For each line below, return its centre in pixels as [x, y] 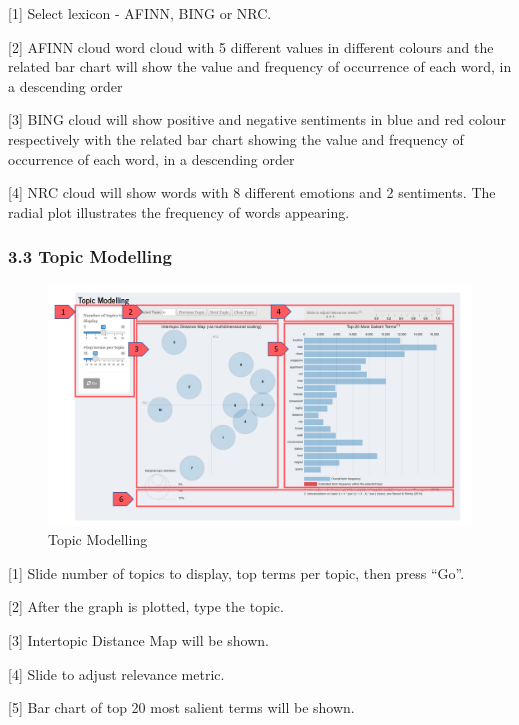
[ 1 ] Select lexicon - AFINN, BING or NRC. [140, 13]
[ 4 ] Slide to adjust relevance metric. [116, 673]
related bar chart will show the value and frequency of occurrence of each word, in [260, 66]
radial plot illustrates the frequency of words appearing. [179, 211]
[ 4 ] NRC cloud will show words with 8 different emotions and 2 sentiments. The [252, 192]
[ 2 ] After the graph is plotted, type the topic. [146, 606]
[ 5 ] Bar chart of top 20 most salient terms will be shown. [181, 707]
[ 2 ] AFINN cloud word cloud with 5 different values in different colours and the [251, 46]
